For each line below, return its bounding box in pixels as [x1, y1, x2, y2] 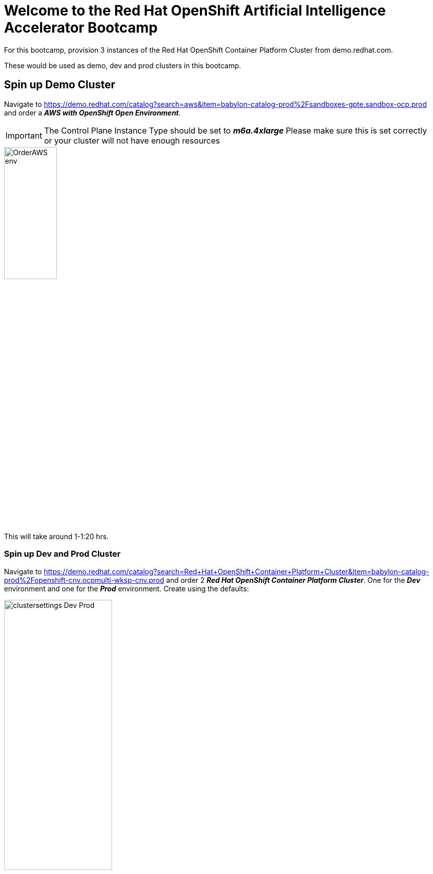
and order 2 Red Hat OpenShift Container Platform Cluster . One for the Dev [166, 575, 420, 584]
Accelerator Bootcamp [4, 19, 158, 36]
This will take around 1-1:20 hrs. [4, 532, 109, 541]
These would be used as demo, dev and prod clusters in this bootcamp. [4, 61, 241, 70]
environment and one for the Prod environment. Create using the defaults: [4, 584, 249, 593]
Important [6, 130, 42, 141]
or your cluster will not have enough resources [44, 135, 220, 146]
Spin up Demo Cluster [4, 78, 116, 91]
